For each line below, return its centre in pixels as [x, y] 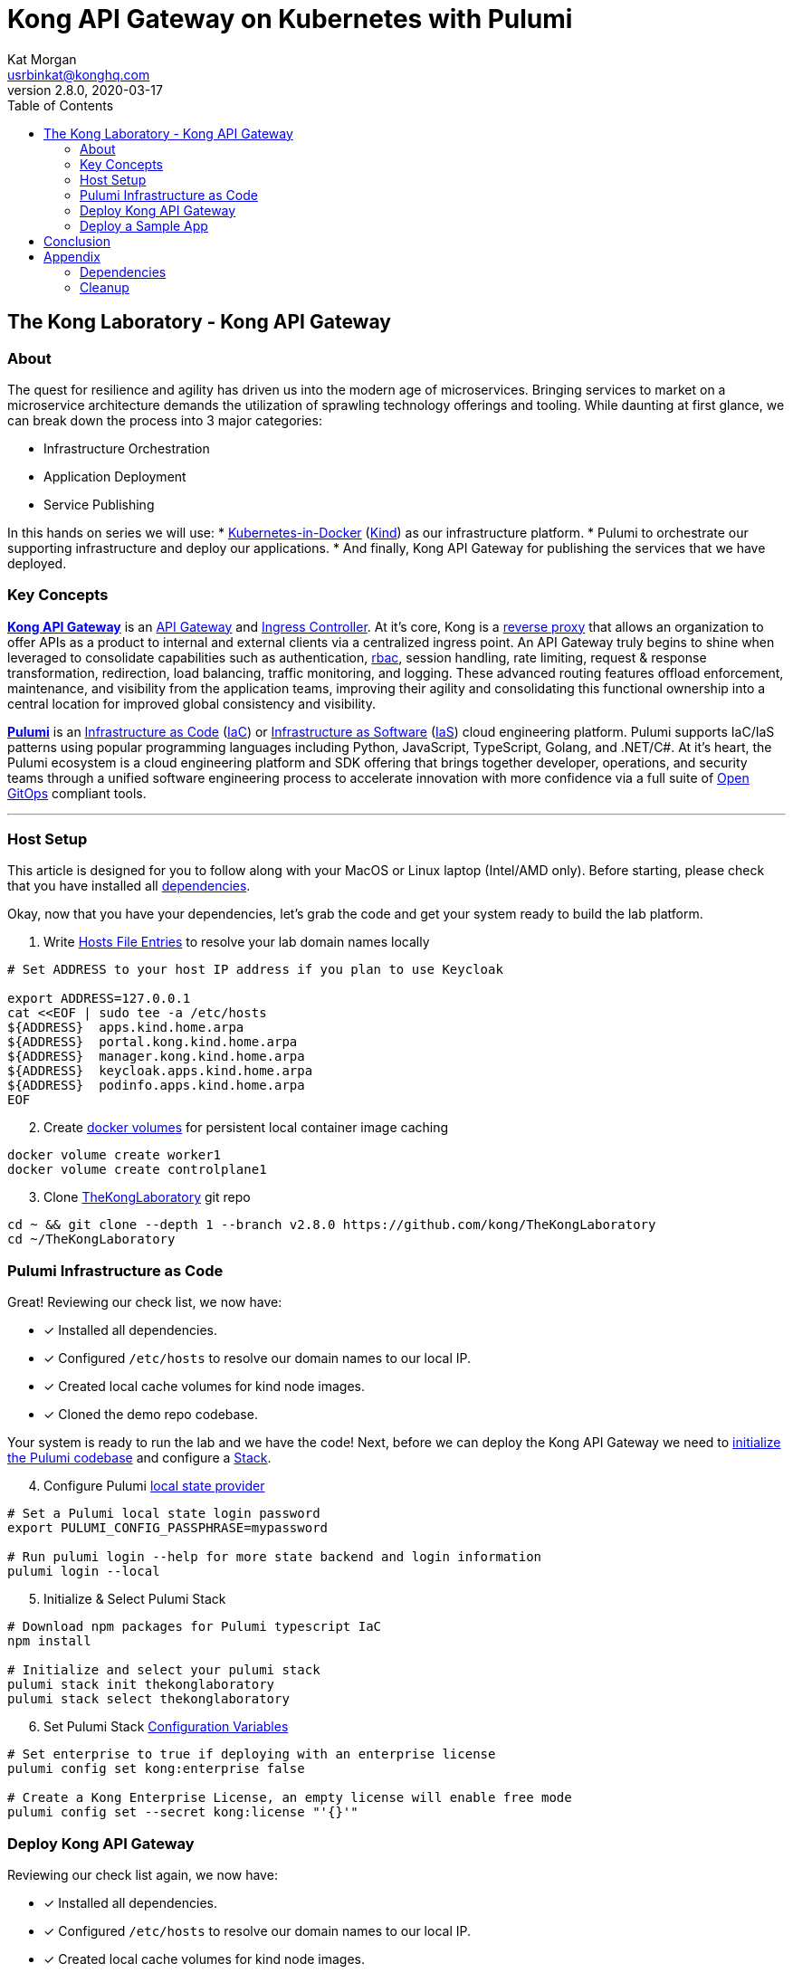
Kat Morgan [42, 59]
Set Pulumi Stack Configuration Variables [166, 1727]
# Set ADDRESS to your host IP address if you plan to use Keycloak [255, 970]
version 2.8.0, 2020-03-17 [85, 90]
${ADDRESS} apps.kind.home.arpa [126, 1028]
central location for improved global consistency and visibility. [191, 703]
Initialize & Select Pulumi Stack [135, 1599]
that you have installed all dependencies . [129, 886]
